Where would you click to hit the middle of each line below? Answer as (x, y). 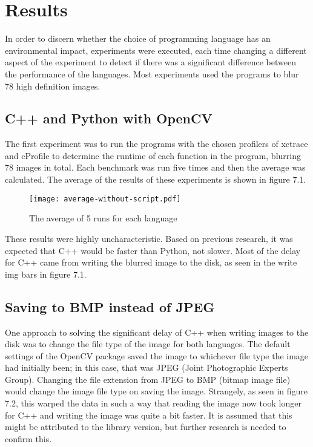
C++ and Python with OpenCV (109, 118)
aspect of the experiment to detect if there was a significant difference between (150, 62)
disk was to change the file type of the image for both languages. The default (148, 344)
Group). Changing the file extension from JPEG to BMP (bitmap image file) (148, 379)
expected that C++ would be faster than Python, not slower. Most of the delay (153, 250)
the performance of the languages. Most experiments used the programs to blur (152, 73)
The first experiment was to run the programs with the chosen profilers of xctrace (156, 144)
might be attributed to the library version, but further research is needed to (146, 427)
